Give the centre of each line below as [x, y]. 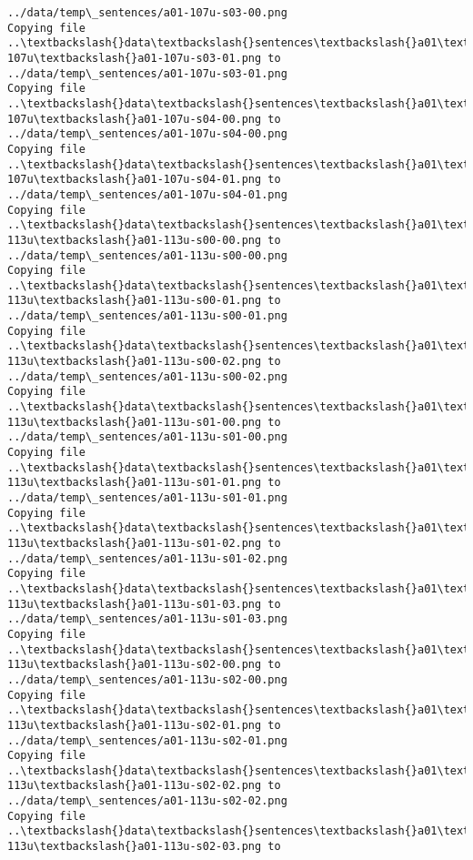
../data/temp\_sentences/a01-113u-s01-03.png [147, 619]
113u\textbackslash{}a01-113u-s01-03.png [135, 604]
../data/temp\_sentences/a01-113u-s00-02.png [147, 376]
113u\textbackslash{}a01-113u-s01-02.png [135, 543]
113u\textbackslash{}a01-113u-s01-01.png [135, 483]
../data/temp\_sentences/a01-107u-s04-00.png [147, 134]
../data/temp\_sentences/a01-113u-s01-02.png [147, 558]
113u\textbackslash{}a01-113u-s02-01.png [135, 725]
